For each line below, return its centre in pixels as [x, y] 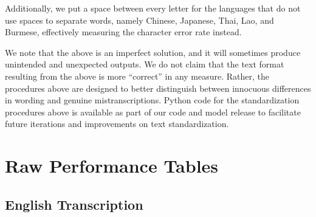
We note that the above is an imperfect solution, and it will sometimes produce [153, 52]
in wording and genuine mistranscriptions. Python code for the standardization [152, 100]
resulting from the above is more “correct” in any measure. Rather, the [137, 76]
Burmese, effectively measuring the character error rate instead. [123, 32]
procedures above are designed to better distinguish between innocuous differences [158, 88]
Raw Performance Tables [112, 166]
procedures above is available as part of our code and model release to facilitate [153, 112]
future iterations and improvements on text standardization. [117, 124]
